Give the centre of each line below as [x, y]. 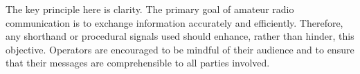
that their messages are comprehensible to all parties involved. [138, 63]
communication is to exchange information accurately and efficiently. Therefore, [174, 22]
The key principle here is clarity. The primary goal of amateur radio [150, 9]
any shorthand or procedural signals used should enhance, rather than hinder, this [180, 36]
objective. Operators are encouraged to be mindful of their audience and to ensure [180, 49]
